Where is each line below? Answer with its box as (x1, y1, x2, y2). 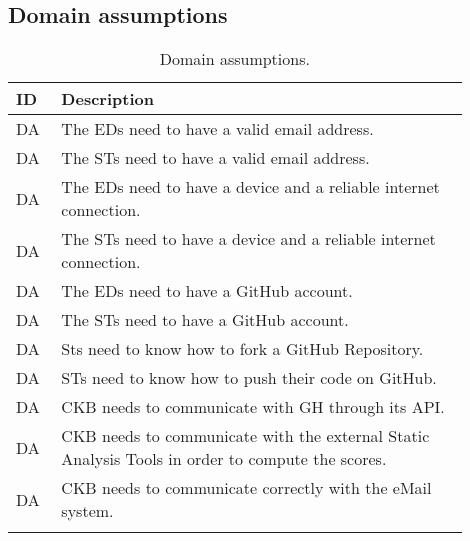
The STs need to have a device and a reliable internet (61, 227, 436, 251)
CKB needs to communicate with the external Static (61, 424, 430, 448)
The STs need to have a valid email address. (61, 146, 370, 170)
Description (61, 87, 154, 111)
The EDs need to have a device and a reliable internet (61, 175, 440, 199)
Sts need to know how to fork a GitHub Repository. (61, 337, 424, 361)
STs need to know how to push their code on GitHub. (61, 366, 437, 390)
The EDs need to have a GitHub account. (61, 279, 353, 303)
